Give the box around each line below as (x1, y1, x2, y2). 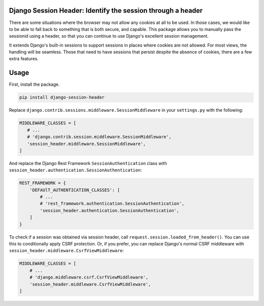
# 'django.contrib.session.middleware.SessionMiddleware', (27, 134, 172, 140)
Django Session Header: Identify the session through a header (9, 6, 203, 15)
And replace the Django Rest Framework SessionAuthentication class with (9, 160, 167, 166)
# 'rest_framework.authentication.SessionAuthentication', (40, 201, 185, 207)
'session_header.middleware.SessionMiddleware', (27, 141, 146, 146)
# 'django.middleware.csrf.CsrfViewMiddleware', (29, 275, 149, 280)
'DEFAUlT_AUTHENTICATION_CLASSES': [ (29, 187, 120, 193)
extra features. (9, 56, 39, 62)
